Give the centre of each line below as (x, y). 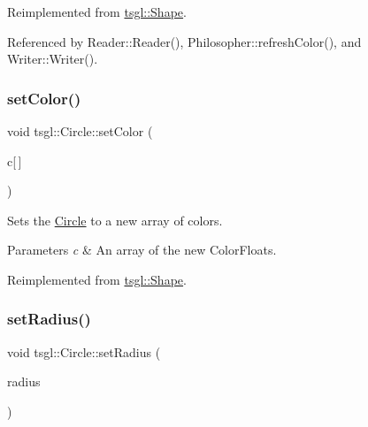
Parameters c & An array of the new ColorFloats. (142, 250)
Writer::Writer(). (53, 59)
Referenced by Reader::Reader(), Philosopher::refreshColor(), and (184, 41)
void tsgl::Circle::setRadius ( (84, 351)
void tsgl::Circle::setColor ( (80, 131)
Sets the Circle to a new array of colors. (115, 220)
